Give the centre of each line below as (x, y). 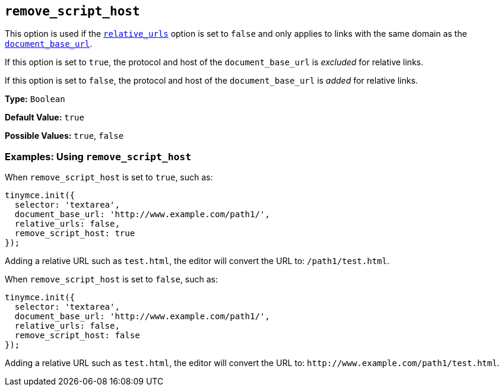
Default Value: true (45, 117)
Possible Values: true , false (64, 136)
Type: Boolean (35, 99)
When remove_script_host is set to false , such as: (111, 279)
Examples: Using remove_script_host (98, 156)
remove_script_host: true (75, 233)
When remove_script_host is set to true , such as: (109, 177)
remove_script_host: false (77, 336)
